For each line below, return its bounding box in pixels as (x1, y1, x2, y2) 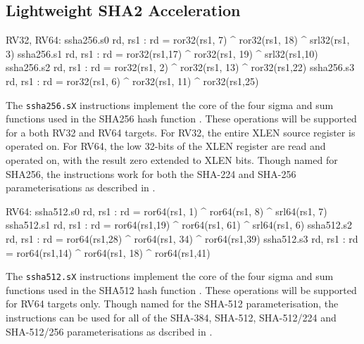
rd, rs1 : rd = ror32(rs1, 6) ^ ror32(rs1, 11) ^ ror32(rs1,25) (6, 73, 259, 88)
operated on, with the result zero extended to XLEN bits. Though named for (6, 153, 338, 167)
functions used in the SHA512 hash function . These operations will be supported (6, 282, 357, 297)
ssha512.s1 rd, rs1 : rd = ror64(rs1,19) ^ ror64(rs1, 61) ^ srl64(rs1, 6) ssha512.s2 (6, 217, 353, 232)
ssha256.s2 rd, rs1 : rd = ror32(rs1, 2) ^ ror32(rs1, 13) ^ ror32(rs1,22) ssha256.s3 (6, 60, 355, 75)
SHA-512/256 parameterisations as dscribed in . (6, 324, 213, 338)
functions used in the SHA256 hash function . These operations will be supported (6, 111, 357, 126)
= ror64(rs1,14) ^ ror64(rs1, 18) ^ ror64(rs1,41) (6, 245, 211, 260)
